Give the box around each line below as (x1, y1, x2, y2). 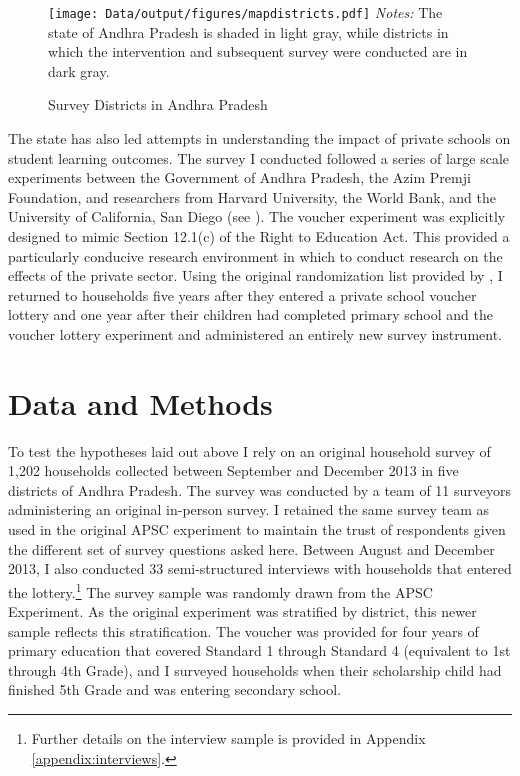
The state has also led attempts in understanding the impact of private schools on (8, 128, 511, 149)
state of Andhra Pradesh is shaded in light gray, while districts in (48, 21, 449, 42)
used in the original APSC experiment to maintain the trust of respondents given (8, 519, 506, 540)
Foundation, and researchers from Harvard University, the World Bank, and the (8, 186, 496, 207)
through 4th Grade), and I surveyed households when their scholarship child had (8, 659, 502, 680)
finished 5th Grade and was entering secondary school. (8, 679, 342, 700)
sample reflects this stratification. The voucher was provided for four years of (8, 620, 479, 641)
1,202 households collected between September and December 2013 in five (8, 460, 459, 481)
